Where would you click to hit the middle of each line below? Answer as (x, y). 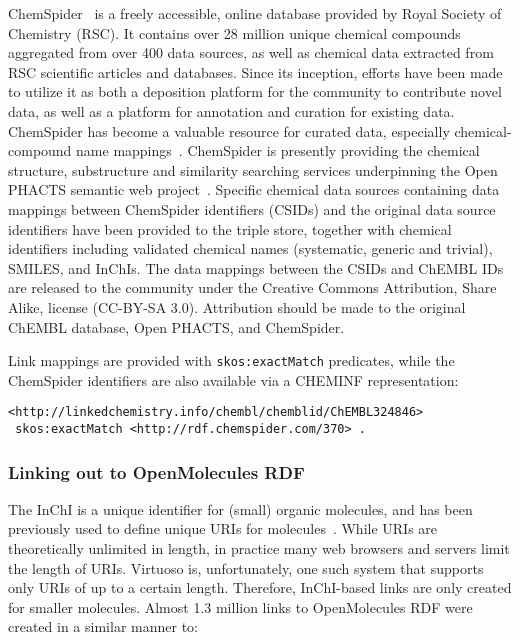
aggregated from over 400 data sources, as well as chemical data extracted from (251, 52)
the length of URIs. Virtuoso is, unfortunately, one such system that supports (246, 567)
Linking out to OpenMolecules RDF (156, 471)
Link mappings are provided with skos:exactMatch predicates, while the (231, 360)
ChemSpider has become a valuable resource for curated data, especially (229, 130)
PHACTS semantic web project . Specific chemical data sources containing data (254, 189)
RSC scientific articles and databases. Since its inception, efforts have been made (255, 71)
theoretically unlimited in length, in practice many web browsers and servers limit (259, 548)
